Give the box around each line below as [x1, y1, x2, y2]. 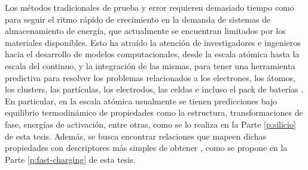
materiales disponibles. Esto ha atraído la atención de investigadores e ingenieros [5, 36, 301, 48]
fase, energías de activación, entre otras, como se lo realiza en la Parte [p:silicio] [5, 118, 296, 130]
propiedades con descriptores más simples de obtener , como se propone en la [5, 141, 288, 154]
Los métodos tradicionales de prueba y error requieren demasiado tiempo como [5, 1, 294, 13]
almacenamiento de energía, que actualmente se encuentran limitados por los [5, 24, 286, 37]
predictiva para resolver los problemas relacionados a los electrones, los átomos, [5, 71, 295, 84]
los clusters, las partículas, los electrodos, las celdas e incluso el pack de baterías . [5, 83, 304, 95]
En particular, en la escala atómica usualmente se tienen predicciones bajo [5, 94, 277, 107]
